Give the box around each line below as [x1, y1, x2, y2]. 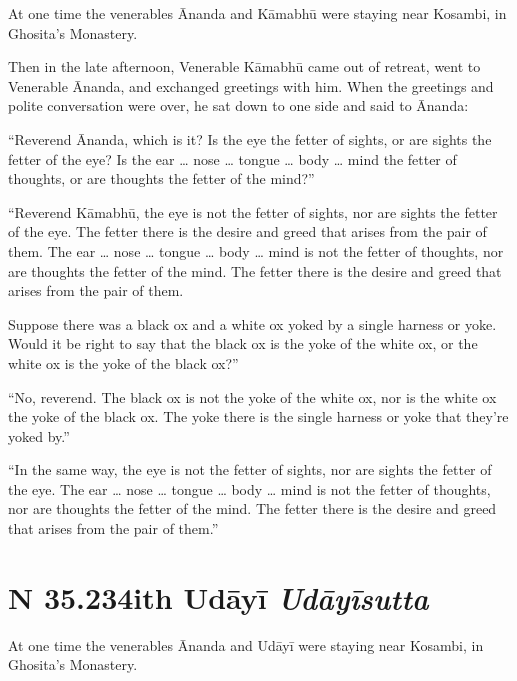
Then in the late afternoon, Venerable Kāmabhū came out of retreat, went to [8, 56, 481, 77]
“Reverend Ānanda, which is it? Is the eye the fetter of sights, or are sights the [8, 128, 492, 149]
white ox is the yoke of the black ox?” [8, 352, 239, 373]
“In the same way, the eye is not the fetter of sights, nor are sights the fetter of [8, 459, 492, 480]
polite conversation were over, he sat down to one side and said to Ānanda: [8, 95, 469, 116]
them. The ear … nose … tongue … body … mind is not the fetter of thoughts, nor [8, 240, 504, 261]
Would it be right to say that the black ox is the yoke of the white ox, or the [8, 333, 478, 354]
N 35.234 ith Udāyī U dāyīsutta [8, 576, 429, 618]
